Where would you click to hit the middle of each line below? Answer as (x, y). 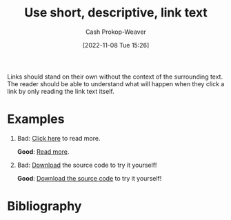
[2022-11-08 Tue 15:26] (116, 45)
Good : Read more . (43, 151)
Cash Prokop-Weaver (116, 32)
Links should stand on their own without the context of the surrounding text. (115, 77)
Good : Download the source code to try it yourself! (89, 178)
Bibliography (44, 207)
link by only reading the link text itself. (61, 91)
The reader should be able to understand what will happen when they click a (116, 83)
